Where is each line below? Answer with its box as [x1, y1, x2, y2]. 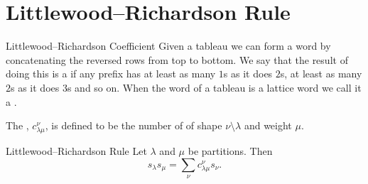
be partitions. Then [188, 144, 273, 158]
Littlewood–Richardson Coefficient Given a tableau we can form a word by [6, 38, 331, 53]
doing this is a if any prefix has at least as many [6, 66, 216, 81]
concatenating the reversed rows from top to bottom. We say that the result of [6, 52, 348, 67]
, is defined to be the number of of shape [45, 118, 222, 133]
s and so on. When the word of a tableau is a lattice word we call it [67, 80, 362, 94]
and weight [244, 118, 292, 133]
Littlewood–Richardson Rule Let [6, 144, 147, 158]
